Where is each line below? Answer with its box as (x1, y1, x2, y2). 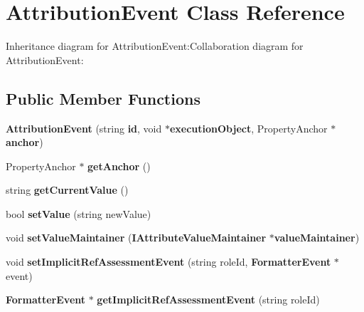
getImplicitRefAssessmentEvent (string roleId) (97, 292, 320, 307)
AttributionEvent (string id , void (6, 120, 162, 135)
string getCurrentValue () (6, 182, 129, 197)
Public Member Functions (6, 87, 200, 109)
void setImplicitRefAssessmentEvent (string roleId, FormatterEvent (6, 254, 331, 269)
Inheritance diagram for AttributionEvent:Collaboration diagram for (6, 38, 304, 53)
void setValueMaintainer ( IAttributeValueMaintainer (6, 230, 267, 245)
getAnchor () (87, 158, 151, 173)
